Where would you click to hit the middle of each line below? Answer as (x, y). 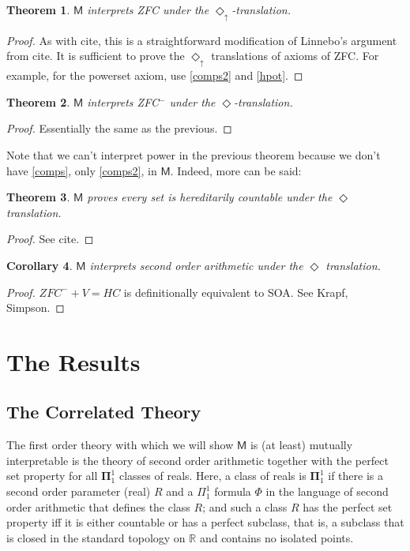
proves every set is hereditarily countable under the (210, 197)
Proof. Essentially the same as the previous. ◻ (119, 128)
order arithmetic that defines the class (98, 506)
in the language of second (327, 491)
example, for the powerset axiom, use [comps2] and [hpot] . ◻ (155, 75)
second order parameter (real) (79, 491)
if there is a (356, 476)
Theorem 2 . (38, 101)
